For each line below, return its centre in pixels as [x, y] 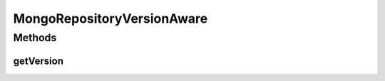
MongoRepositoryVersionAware [111, 18]
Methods [35, 38]
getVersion [38, 61]
